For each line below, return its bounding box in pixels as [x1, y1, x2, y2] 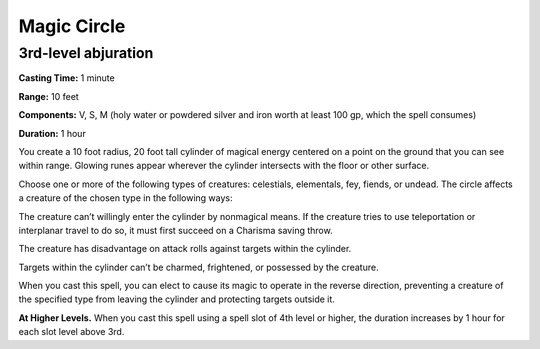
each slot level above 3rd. [18, 326, 125, 338]
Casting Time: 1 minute [18, 72, 115, 84]
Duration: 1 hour [18, 127, 87, 139]
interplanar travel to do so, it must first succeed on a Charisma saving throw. [18, 224, 334, 236]
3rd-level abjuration [18, 44, 154, 62]
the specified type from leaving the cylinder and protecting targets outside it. [18, 293, 335, 305]
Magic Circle [18, 15, 126, 37]
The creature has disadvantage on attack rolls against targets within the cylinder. [18, 243, 352, 255]
